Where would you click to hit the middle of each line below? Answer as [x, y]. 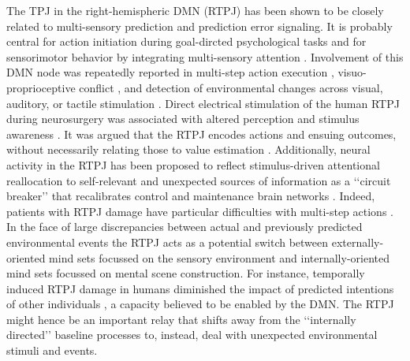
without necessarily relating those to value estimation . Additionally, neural [188, 149]
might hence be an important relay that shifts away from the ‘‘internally [181, 319]
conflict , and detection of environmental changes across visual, [231, 87]
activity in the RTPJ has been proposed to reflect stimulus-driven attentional [193, 164]
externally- [358, 242]
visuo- [352, 72]
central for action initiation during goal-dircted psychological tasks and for [186, 41]
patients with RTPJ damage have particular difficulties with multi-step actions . [200, 211]
